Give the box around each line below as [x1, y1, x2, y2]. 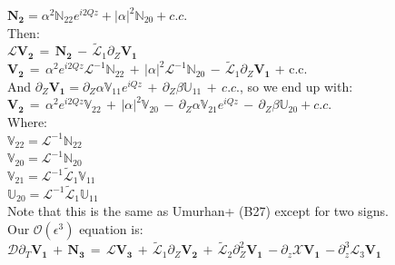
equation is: [79, 220, 143, 238]
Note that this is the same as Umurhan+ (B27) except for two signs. [7, 201, 389, 221]
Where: [7, 113, 47, 131]
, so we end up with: [240, 76, 353, 95]
